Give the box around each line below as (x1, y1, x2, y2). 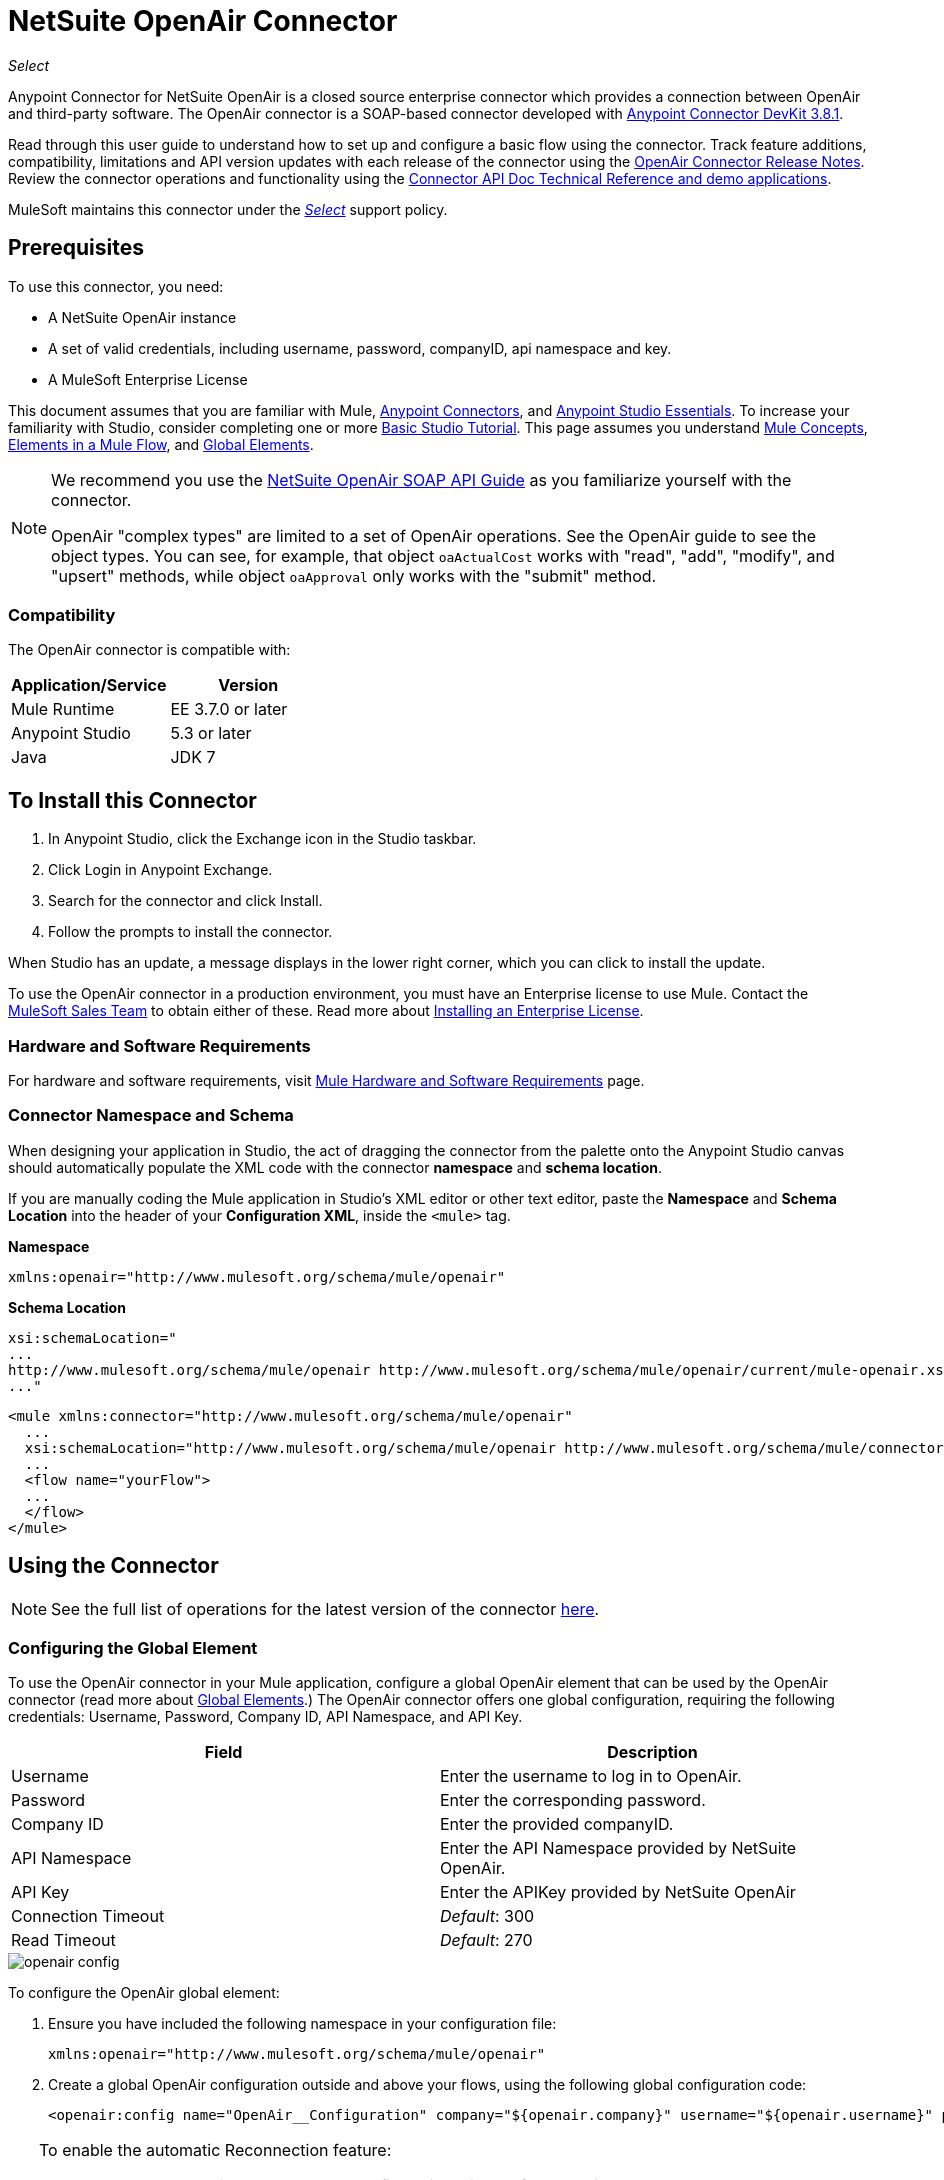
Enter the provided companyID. (440, 1814, 674, 1835)
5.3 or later (170, 723, 252, 744)
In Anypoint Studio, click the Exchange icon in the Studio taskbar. (48, 830, 477, 848)
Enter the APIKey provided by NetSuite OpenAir (440, 1882, 796, 1903)
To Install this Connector (8, 787, 257, 813)
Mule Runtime (11, 699, 115, 720)
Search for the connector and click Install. (48, 892, 323, 910)
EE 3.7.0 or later (170, 699, 288, 720)
